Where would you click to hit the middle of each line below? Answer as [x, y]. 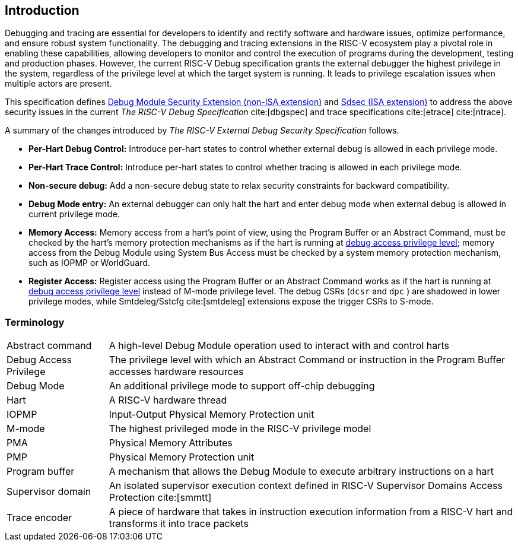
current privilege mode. [74, 214]
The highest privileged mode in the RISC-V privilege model [240, 429]
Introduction [42, 10]
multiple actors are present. [58, 84]
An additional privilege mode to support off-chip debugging [242, 386]
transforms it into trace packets [179, 524]
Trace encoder [39, 518]
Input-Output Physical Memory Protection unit [212, 415]
